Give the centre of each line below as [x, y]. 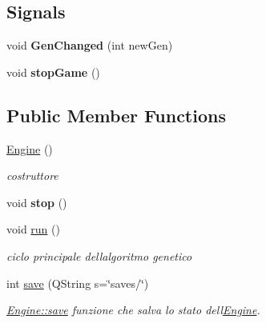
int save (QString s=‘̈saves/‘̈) [78, 283]
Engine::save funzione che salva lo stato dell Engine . [133, 310]
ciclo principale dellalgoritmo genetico [99, 255]
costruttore [32, 175]
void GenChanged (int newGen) [90, 45]
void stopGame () [53, 72]
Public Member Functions [116, 115]
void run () [33, 229]
